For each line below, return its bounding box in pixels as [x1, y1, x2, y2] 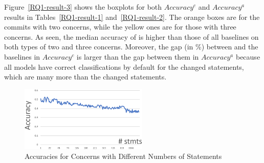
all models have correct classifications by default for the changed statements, [4, 61, 244, 72]
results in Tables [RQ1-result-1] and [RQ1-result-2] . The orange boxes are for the [4, 11, 260, 22]
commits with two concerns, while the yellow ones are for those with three [4, 21, 236, 32]
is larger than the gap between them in [76, 51, 199, 62]
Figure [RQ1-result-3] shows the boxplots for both [4, 2, 162, 12]
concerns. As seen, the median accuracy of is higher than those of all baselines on [4, 31, 259, 42]
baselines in [4, 51, 40, 62]
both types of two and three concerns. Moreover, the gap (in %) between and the [4, 41, 258, 52]
